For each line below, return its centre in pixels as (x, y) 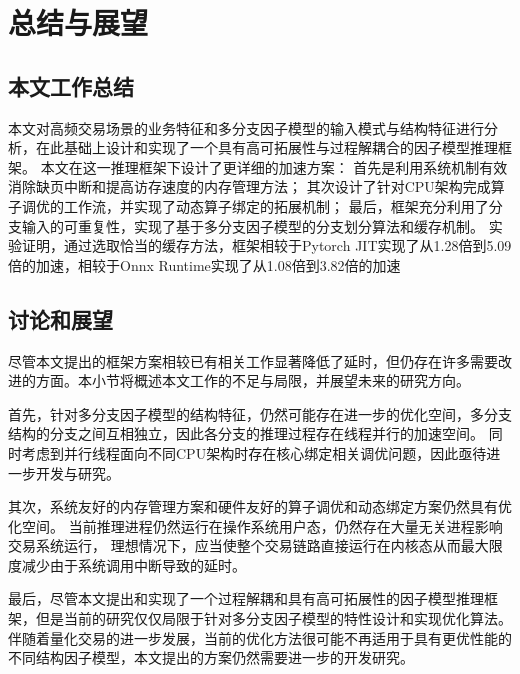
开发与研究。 (77, 472)
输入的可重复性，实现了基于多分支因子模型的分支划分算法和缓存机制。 (252, 225)
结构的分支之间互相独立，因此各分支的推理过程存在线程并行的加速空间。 (246, 433)
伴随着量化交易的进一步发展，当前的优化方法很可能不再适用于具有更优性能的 (260, 637)
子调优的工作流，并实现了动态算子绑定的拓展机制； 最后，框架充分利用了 (248, 205)
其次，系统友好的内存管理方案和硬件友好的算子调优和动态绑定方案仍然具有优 (260, 506)
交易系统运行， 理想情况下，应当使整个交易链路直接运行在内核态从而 (234, 545)
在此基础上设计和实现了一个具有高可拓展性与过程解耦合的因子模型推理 (266, 147)
